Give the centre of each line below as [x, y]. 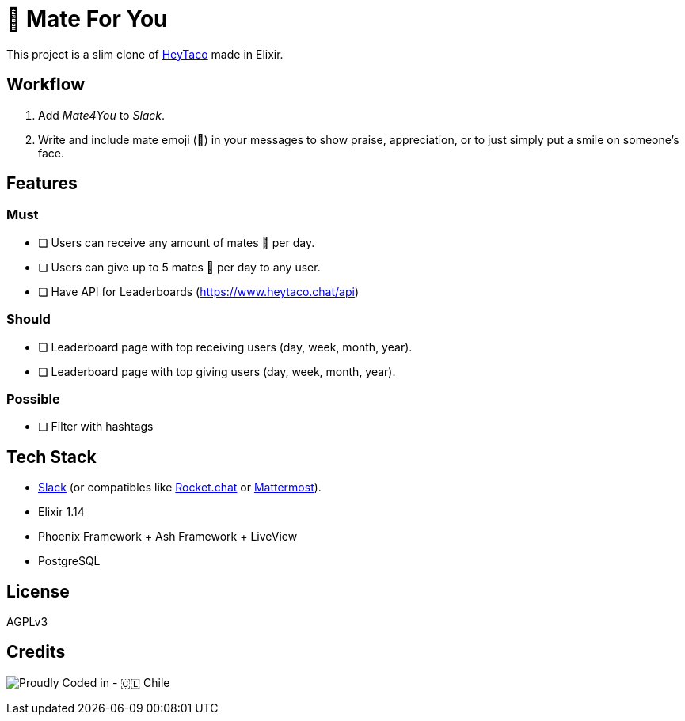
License [38, 591]
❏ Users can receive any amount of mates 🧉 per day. [177, 242]
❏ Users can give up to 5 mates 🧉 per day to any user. [179, 267]
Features [42, 184]
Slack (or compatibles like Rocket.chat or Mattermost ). [180, 488]
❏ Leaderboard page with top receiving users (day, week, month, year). [225, 347]
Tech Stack [51, 457]
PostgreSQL [69, 561]
